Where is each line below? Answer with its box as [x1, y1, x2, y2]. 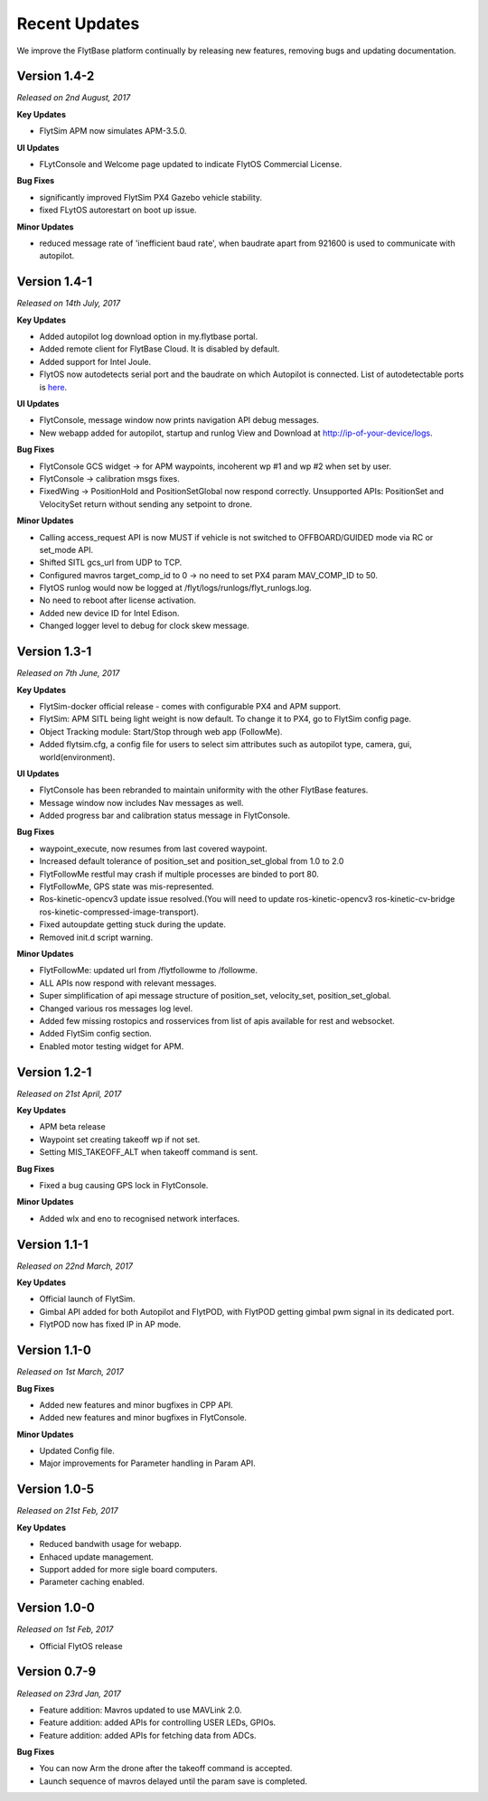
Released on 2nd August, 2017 [16, 92, 131, 103]
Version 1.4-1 [16, 274, 92, 289]
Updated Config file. [39, 1446, 115, 1457]
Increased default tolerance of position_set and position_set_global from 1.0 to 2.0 [39, 856, 344, 867]
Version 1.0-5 [16, 1482, 95, 1497]
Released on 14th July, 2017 [16, 298, 121, 309]
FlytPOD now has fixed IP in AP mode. [39, 1319, 182, 1330]
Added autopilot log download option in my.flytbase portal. [39, 331, 258, 342]
